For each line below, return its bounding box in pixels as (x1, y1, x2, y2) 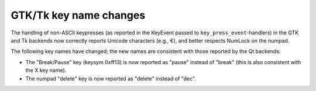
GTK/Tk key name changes (11, 9, 146, 22)
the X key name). (25, 67, 67, 74)
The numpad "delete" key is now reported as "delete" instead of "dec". (25, 75, 196, 82)
